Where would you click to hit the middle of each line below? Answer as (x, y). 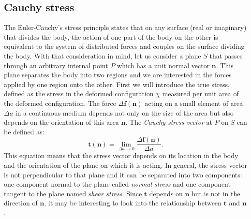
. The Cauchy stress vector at (169, 122)
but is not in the (216, 193)
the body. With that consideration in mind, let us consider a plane (103, 55)
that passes (226, 55)
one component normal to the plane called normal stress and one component (117, 184)
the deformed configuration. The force (60, 103)
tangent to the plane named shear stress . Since (73, 193)
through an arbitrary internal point (56, 65)
